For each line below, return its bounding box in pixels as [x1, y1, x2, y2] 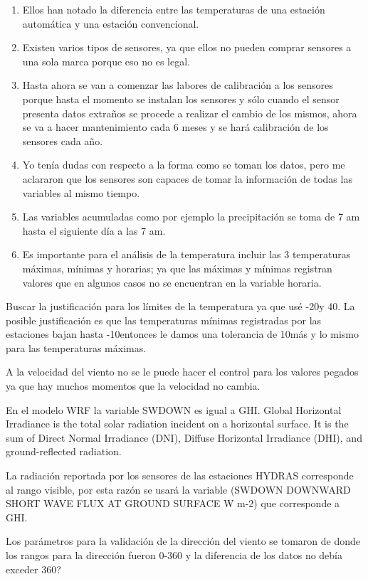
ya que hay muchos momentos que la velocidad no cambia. [6, 378, 261, 393]
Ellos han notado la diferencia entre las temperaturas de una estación [22, 2, 325, 16]
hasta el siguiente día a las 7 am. [22, 223, 166, 238]
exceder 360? [6, 561, 61, 576]
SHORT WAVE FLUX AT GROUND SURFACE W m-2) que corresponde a [6, 496, 340, 511]
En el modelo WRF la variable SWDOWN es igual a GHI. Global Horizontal [6, 402, 342, 417]
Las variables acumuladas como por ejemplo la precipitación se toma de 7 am [22, 209, 360, 224]
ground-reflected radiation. [6, 444, 122, 459]
